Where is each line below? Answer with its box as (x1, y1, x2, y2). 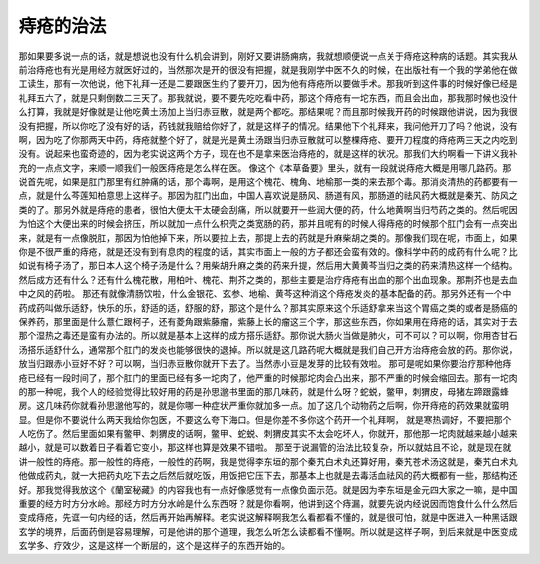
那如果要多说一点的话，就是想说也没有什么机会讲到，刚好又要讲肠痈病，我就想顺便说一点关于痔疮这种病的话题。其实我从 (18, 50, 518, 62)
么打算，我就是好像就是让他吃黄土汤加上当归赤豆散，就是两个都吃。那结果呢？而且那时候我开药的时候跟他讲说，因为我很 (18, 106, 518, 118)
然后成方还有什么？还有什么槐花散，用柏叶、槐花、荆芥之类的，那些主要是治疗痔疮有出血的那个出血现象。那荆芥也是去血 (18, 273, 518, 285)
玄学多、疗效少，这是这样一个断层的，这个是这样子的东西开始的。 (18, 540, 290, 552)
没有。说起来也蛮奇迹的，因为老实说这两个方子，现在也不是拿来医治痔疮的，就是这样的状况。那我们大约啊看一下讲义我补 (18, 148, 518, 160)
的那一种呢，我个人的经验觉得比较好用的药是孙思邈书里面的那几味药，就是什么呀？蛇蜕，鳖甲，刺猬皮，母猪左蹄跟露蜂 (18, 385, 509, 397)
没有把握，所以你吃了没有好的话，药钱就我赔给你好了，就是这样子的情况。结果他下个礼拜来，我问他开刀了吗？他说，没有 (18, 120, 518, 132)
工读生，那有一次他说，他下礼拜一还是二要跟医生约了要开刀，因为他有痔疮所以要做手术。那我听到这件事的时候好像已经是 (18, 78, 518, 90)
